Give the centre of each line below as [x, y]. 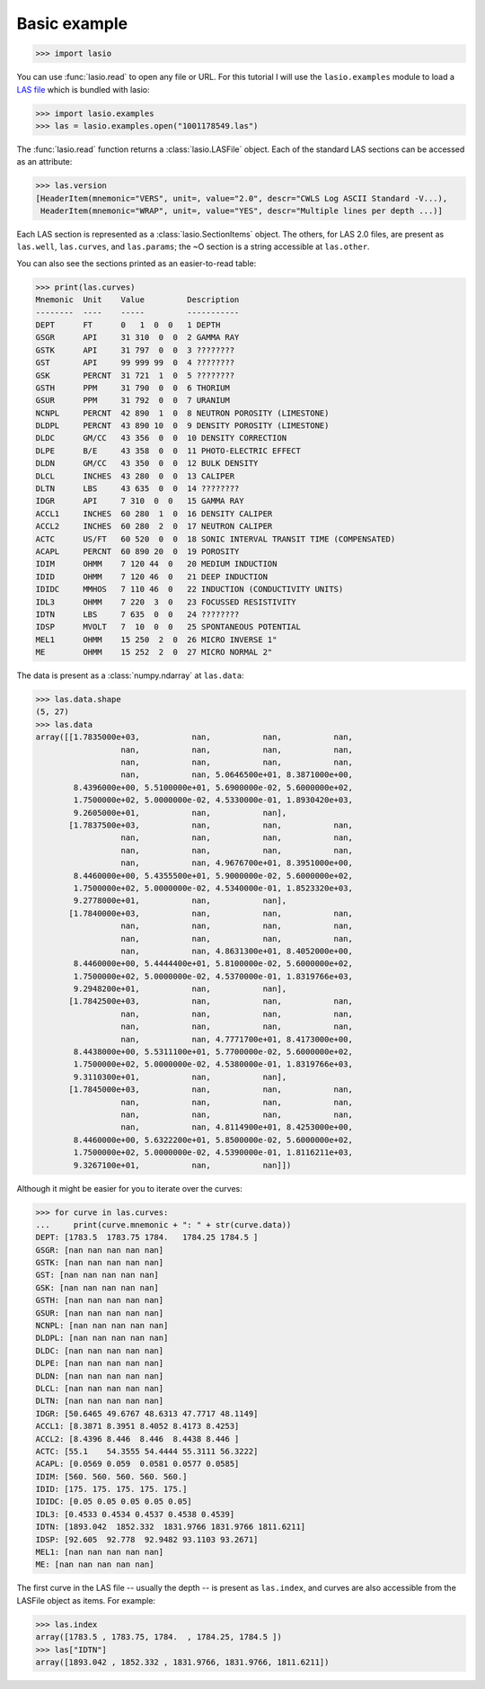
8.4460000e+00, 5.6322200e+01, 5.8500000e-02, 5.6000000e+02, [213, 1139]
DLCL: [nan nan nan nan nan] [100, 1388]
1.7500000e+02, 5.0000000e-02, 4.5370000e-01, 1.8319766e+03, [213, 976]
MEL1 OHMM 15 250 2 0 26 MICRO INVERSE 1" [156, 639]
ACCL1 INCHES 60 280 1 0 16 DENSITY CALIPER [154, 514]
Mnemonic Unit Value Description [137, 300]
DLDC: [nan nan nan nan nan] [100, 1350]
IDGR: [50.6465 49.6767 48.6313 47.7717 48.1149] [147, 1413]
